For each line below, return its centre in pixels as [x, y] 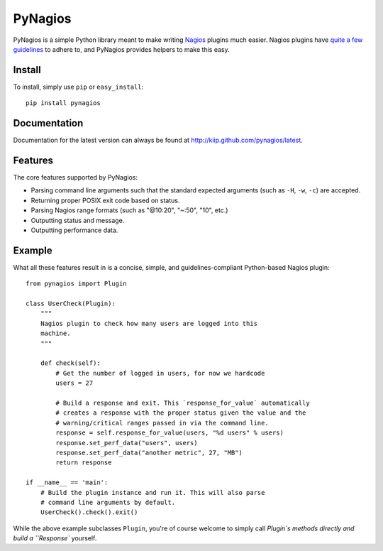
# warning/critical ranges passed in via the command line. [162, 423]
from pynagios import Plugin [76, 284]
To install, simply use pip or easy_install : [78, 87]
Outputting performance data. [74, 230]
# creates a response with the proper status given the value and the [181, 413]
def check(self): [70, 363]
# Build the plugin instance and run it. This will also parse [152, 492]
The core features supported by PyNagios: [76, 178]
